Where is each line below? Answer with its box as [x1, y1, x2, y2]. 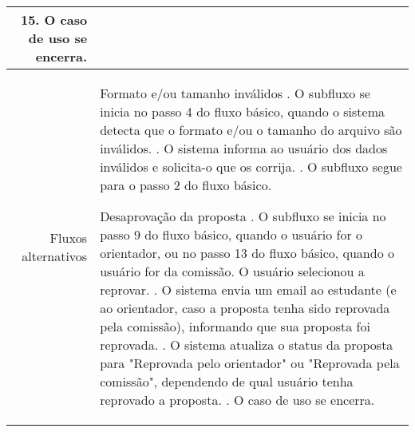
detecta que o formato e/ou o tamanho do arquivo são [100, 121, 402, 139]
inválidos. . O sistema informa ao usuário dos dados [100, 139, 388, 157]
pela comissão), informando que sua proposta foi [100, 317, 370, 335]
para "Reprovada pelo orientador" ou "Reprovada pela [100, 354, 400, 372]
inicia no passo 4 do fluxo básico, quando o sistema [100, 102, 385, 121]
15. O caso [20, 10, 88, 29]
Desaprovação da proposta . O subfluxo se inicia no [100, 207, 386, 225]
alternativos [22, 246, 88, 265]
